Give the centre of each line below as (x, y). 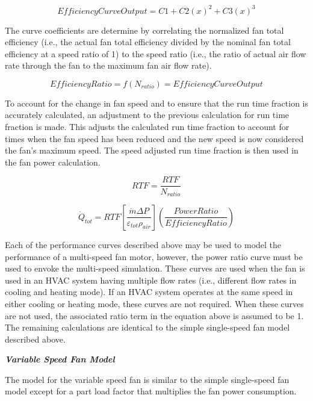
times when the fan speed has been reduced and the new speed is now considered (154, 138)
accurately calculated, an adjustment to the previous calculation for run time (147, 115)
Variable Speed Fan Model (60, 359)
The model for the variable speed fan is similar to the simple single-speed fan (147, 379)
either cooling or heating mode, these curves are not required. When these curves (154, 303)
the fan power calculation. (53, 162)
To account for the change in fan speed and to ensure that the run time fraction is (156, 103)
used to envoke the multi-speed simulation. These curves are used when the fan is (155, 268)
